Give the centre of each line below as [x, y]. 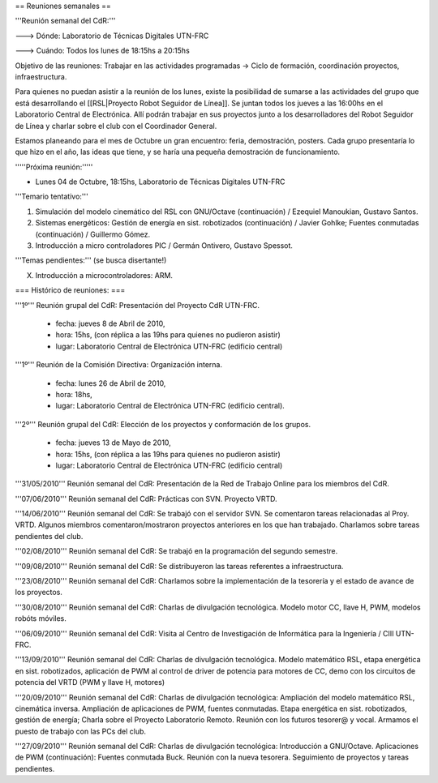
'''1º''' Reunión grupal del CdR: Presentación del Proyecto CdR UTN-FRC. [137, 305]
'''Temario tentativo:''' [52, 197]
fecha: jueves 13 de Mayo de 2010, [114, 443]
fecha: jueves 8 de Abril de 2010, [110, 323]
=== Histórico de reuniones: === [70, 290]
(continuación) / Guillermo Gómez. [93, 234]
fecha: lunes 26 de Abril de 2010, [111, 383]
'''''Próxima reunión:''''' [54, 167]
